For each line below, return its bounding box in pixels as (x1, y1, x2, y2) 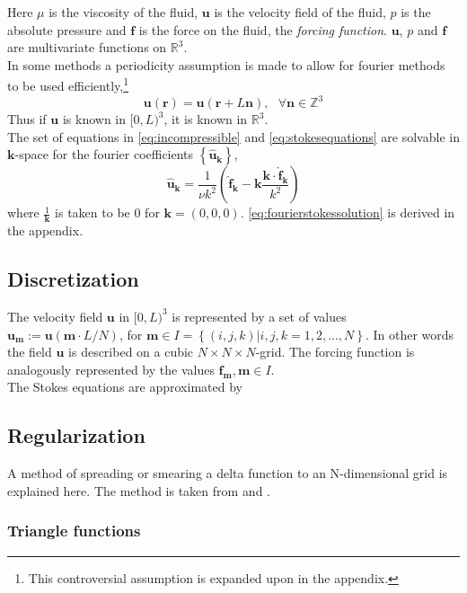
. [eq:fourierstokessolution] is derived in (240, 203, 455, 222)
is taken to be (55, 203, 130, 222)
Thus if (7, 110, 47, 128)
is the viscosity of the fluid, (48, 3, 198, 21)
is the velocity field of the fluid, (214, 3, 386, 21)
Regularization (7, 421, 145, 449)
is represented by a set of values (172, 306, 347, 325)
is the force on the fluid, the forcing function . (138, 20, 387, 39)
